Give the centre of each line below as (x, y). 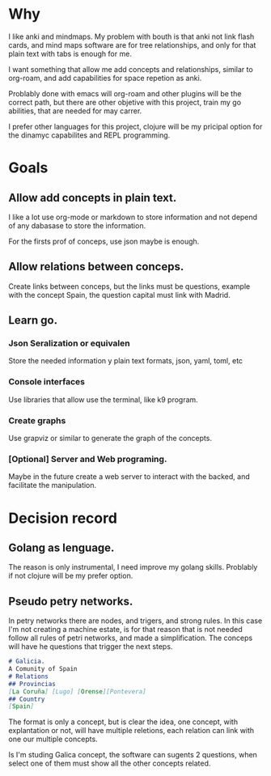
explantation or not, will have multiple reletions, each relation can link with (131, 731)
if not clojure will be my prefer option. (71, 576)
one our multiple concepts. (53, 739)
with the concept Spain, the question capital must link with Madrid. (119, 295)
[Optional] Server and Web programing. (88, 459)
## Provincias (32, 684)
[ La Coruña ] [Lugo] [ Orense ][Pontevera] (78, 691)
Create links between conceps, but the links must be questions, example (129, 286)
